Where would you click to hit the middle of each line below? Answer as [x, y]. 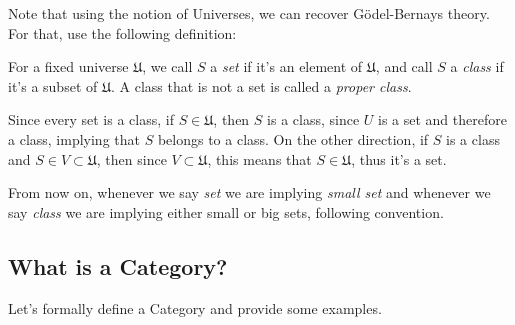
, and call [404, 66]
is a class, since [313, 119]
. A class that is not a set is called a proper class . [261, 85]
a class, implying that [74, 138]
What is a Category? [118, 265]
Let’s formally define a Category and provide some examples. [195, 307]
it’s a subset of [53, 85]
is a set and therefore [442, 119]
